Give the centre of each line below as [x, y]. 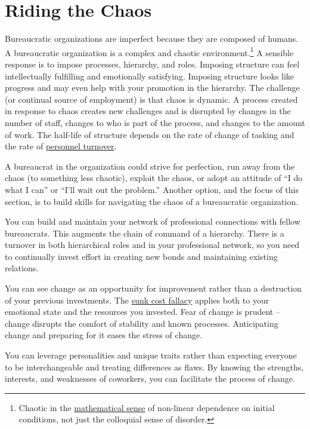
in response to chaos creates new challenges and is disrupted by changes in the [148, 111]
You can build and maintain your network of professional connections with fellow [153, 221]
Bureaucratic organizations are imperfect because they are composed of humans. [152, 39]
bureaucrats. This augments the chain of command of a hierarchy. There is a [145, 233]
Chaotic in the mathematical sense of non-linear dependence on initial [147, 407]
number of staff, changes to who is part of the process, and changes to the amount [155, 122]
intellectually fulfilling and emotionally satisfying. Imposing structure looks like [150, 76]
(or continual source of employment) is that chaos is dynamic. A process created [151, 99]
